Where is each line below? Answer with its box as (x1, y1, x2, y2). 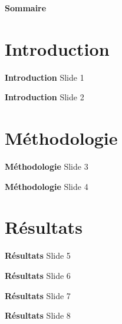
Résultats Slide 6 (5, 269, 71, 281)
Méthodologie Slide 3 (5, 160, 88, 173)
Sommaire (5, 2, 47, 14)
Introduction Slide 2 (5, 91, 84, 103)
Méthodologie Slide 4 (5, 180, 88, 192)
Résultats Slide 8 (5, 309, 71, 322)
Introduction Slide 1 (5, 71, 84, 83)
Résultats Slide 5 (5, 249, 71, 262)
